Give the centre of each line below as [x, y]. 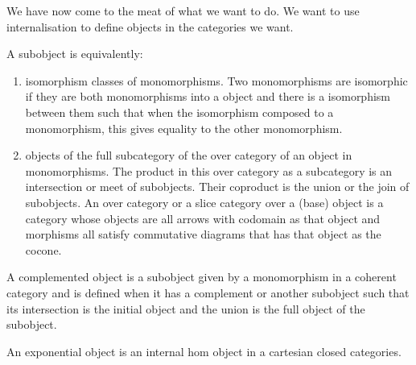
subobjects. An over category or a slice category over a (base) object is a [204, 202]
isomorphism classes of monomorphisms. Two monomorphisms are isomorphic [216, 80]
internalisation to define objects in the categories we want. [150, 26]
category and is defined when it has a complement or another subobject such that [208, 292]
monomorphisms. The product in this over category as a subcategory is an [209, 170]
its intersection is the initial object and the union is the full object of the [186, 308]
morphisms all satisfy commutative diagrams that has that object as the [203, 234]
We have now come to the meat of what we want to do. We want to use [183, 10]
